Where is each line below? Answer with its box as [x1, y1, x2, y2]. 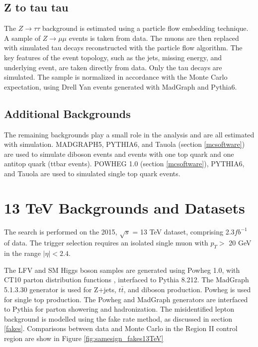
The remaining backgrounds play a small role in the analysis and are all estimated [4, 129, 255, 139]
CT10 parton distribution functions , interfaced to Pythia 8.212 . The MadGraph [4, 274, 249, 285]
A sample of [4, 32, 41, 43]
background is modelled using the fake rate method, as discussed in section [4, 313, 233, 324]
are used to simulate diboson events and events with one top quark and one [4, 148, 234, 159]
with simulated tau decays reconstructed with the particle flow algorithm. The [4, 42, 243, 53]
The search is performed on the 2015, [4, 226, 117, 236]
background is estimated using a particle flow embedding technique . [42, 23, 249, 33]
